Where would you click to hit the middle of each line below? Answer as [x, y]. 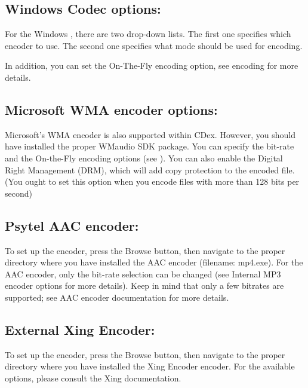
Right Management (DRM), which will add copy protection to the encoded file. [150, 169]
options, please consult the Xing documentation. [93, 378]
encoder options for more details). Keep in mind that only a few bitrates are [144, 285]
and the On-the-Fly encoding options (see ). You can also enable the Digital [144, 158]
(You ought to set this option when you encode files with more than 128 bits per [152, 181]
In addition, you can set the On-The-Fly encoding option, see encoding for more [152, 65]
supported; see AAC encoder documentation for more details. [117, 297]
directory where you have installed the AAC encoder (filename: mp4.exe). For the [154, 262]
